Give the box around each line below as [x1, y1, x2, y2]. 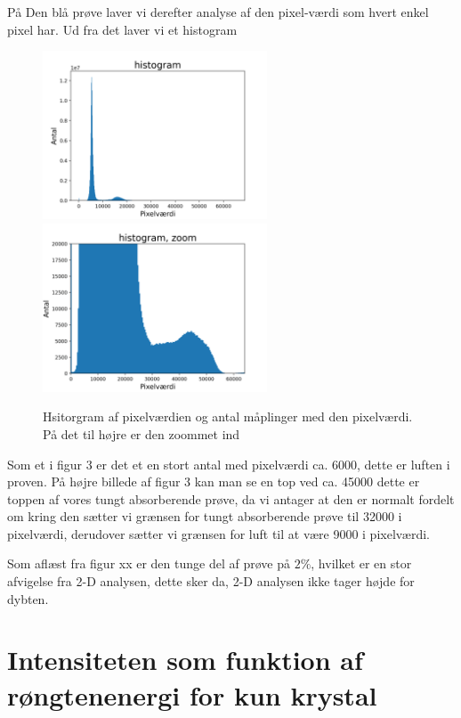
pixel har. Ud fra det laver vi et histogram [7, 20, 238, 38]
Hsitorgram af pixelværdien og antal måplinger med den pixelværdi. [43, 407, 413, 426]
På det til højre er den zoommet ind [43, 424, 240, 443]
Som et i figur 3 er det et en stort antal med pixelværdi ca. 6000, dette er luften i [7, 454, 450, 473]
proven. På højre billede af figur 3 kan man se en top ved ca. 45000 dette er [7, 472, 420, 491]
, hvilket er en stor [311, 554, 412, 573]
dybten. [7, 589, 49, 608]
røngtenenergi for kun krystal [7, 676, 377, 713]
